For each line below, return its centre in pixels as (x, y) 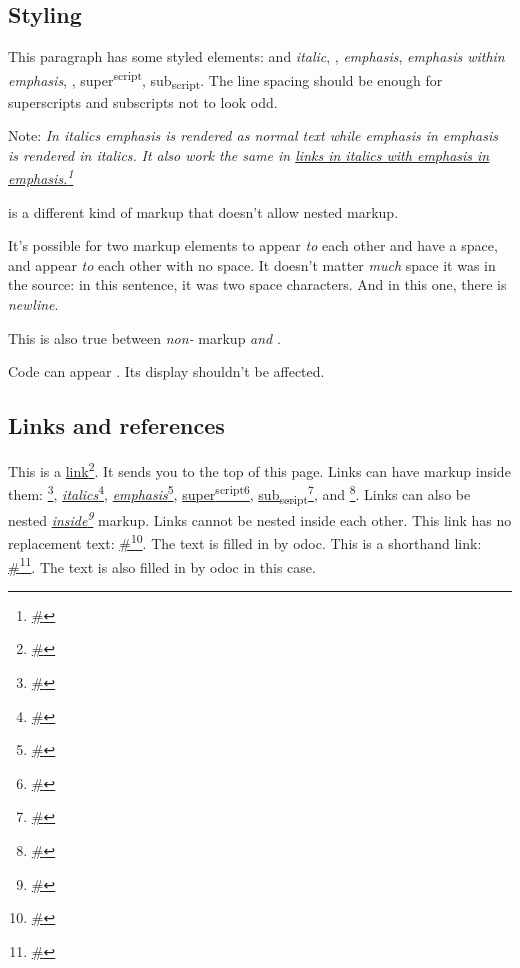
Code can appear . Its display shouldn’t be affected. (166, 371)
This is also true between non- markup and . (144, 337)
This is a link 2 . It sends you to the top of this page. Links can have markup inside (259, 469)
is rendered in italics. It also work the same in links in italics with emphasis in (249, 154)
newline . (33, 303)
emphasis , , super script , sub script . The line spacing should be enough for (225, 79)
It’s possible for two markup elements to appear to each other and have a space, (253, 245)
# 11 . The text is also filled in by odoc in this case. (162, 565)
